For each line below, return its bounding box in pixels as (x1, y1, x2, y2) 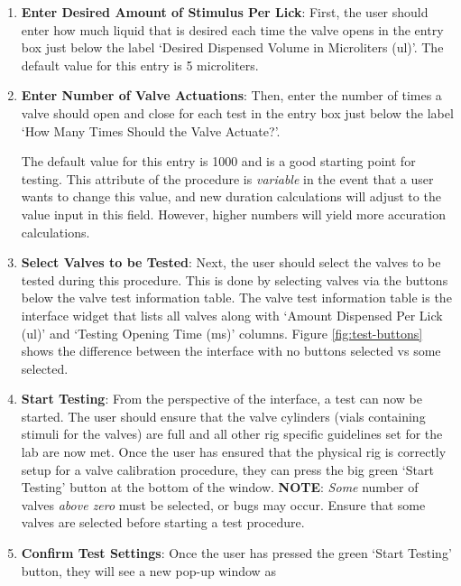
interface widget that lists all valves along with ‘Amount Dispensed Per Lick (21, 305, 443, 324)
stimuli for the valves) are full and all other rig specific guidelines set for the (21, 424, 443, 443)
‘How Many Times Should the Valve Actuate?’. (21, 121, 281, 140)
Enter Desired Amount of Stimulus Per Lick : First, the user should (21, 3, 429, 21)
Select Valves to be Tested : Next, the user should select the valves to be (21, 253, 441, 272)
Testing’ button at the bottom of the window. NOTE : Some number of (21, 478, 419, 497)
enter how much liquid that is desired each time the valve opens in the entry (21, 20, 444, 39)
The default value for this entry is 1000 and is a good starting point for (21, 152, 416, 171)
